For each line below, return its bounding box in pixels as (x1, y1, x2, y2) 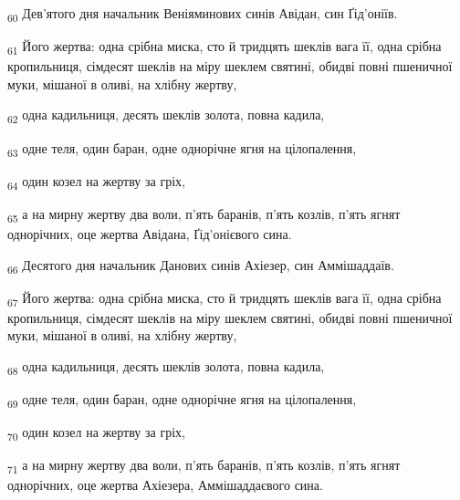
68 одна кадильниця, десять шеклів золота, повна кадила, (7, 356, 325, 378)
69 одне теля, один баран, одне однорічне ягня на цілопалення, (7, 390, 357, 411)
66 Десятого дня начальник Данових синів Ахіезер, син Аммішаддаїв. (7, 255, 394, 276)
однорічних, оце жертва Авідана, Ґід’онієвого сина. (7, 224, 292, 243)
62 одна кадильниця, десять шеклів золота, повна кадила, (7, 105, 325, 127)
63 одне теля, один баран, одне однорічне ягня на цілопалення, (7, 138, 357, 160)
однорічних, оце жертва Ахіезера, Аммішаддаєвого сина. (7, 475, 323, 495)
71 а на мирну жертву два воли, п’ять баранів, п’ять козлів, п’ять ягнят (7, 455, 401, 477)
